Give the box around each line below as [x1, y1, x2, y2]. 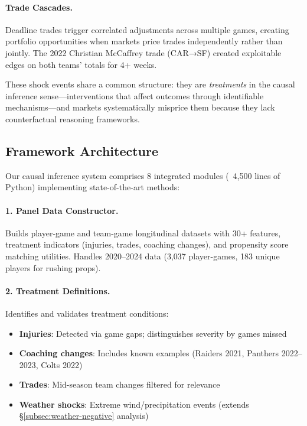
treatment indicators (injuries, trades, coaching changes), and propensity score [5, 238, 289, 251]
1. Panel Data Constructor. [5, 204, 119, 216]
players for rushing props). [5, 261, 101, 274]
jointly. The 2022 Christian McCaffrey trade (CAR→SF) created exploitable [5, 46, 282, 58]
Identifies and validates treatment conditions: [5, 307, 169, 319]
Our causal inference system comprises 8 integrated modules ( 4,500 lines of [5, 169, 280, 181]
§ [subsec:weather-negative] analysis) [19, 409, 149, 422]
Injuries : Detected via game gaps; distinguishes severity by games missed [19, 327, 287, 339]
